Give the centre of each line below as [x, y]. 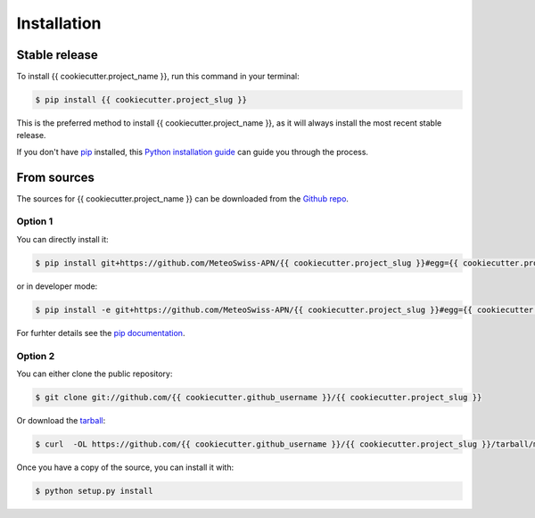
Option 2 [36, 356]
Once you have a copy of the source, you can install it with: [125, 467]
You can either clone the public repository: [95, 374]
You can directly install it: [62, 239]
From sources [56, 177]
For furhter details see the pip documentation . [101, 333]
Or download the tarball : [61, 420]
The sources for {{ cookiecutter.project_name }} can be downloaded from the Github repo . [183, 198]
